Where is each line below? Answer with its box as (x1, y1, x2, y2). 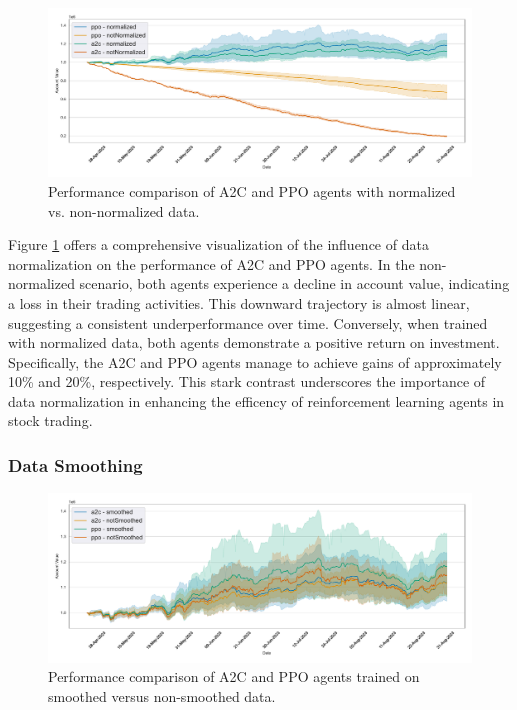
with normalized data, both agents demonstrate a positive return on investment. (8, 332, 500, 353)
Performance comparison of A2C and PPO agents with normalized (48, 180, 456, 201)
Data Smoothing (8, 452, 143, 477)
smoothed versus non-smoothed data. (48, 685, 276, 706)
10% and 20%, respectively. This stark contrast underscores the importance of (8, 371, 486, 392)
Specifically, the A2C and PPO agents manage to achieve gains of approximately (8, 351, 502, 372)
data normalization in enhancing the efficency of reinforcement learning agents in (8, 390, 505, 411)
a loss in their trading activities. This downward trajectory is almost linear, (8, 292, 470, 313)
